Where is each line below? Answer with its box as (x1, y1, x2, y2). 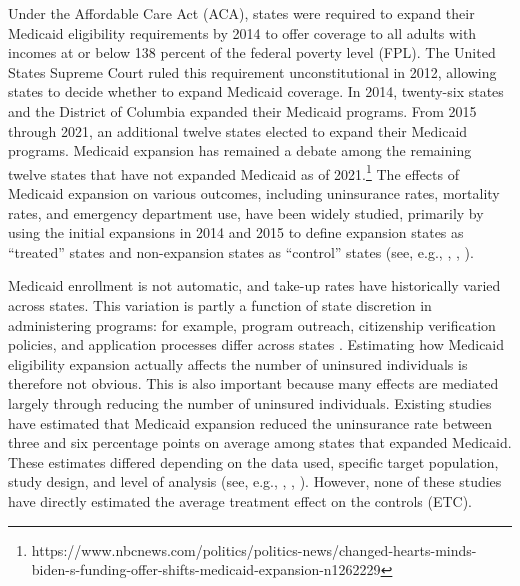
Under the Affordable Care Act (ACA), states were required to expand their (8, 3, 475, 23)
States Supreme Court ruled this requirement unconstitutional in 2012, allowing (8, 61, 497, 82)
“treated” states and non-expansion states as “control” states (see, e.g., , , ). (8, 241, 474, 262)
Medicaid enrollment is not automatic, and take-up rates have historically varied (8, 275, 501, 296)
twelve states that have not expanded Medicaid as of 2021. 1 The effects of (8, 160, 459, 184)
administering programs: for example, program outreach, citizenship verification (8, 314, 496, 335)
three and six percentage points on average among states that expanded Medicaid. (8, 432, 512, 453)
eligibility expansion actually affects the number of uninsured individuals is (8, 353, 468, 374)
